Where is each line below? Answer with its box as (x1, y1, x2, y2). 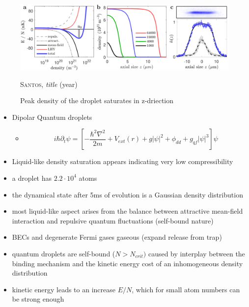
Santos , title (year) (20, 79, 78, 89)
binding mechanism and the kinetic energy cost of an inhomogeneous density (12, 258, 243, 268)
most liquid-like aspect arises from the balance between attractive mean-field (12, 206, 243, 216)
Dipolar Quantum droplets (12, 112, 92, 122)
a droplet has (12, 172, 52, 183)
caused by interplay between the (148, 248, 245, 258)
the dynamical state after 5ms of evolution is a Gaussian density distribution (12, 189, 243, 199)
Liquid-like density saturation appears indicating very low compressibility (12, 156, 233, 167)
